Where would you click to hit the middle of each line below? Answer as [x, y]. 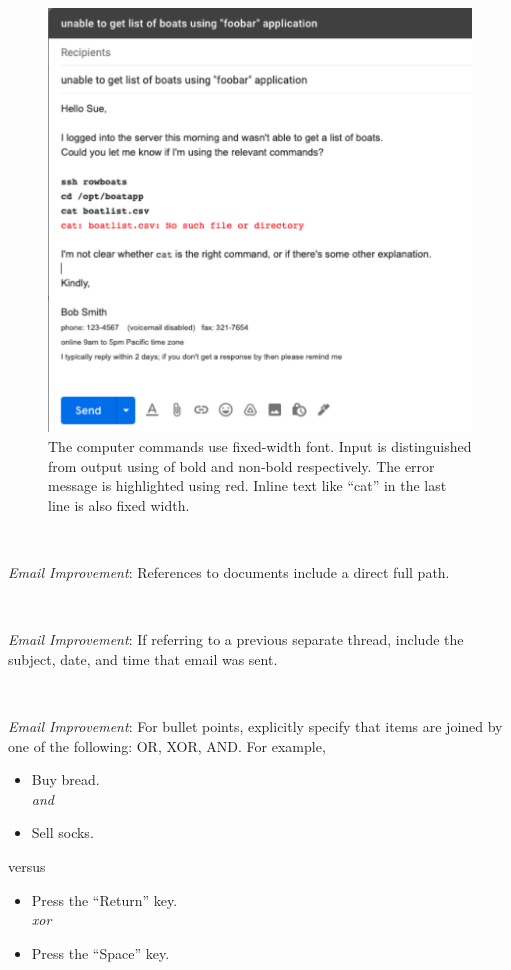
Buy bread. [65, 779]
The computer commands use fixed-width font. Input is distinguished [260, 446]
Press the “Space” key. [100, 952]
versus [27, 865]
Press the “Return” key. [104, 899]
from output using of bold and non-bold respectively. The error [241, 465]
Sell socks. [62, 832]
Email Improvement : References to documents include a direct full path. [229, 572]
